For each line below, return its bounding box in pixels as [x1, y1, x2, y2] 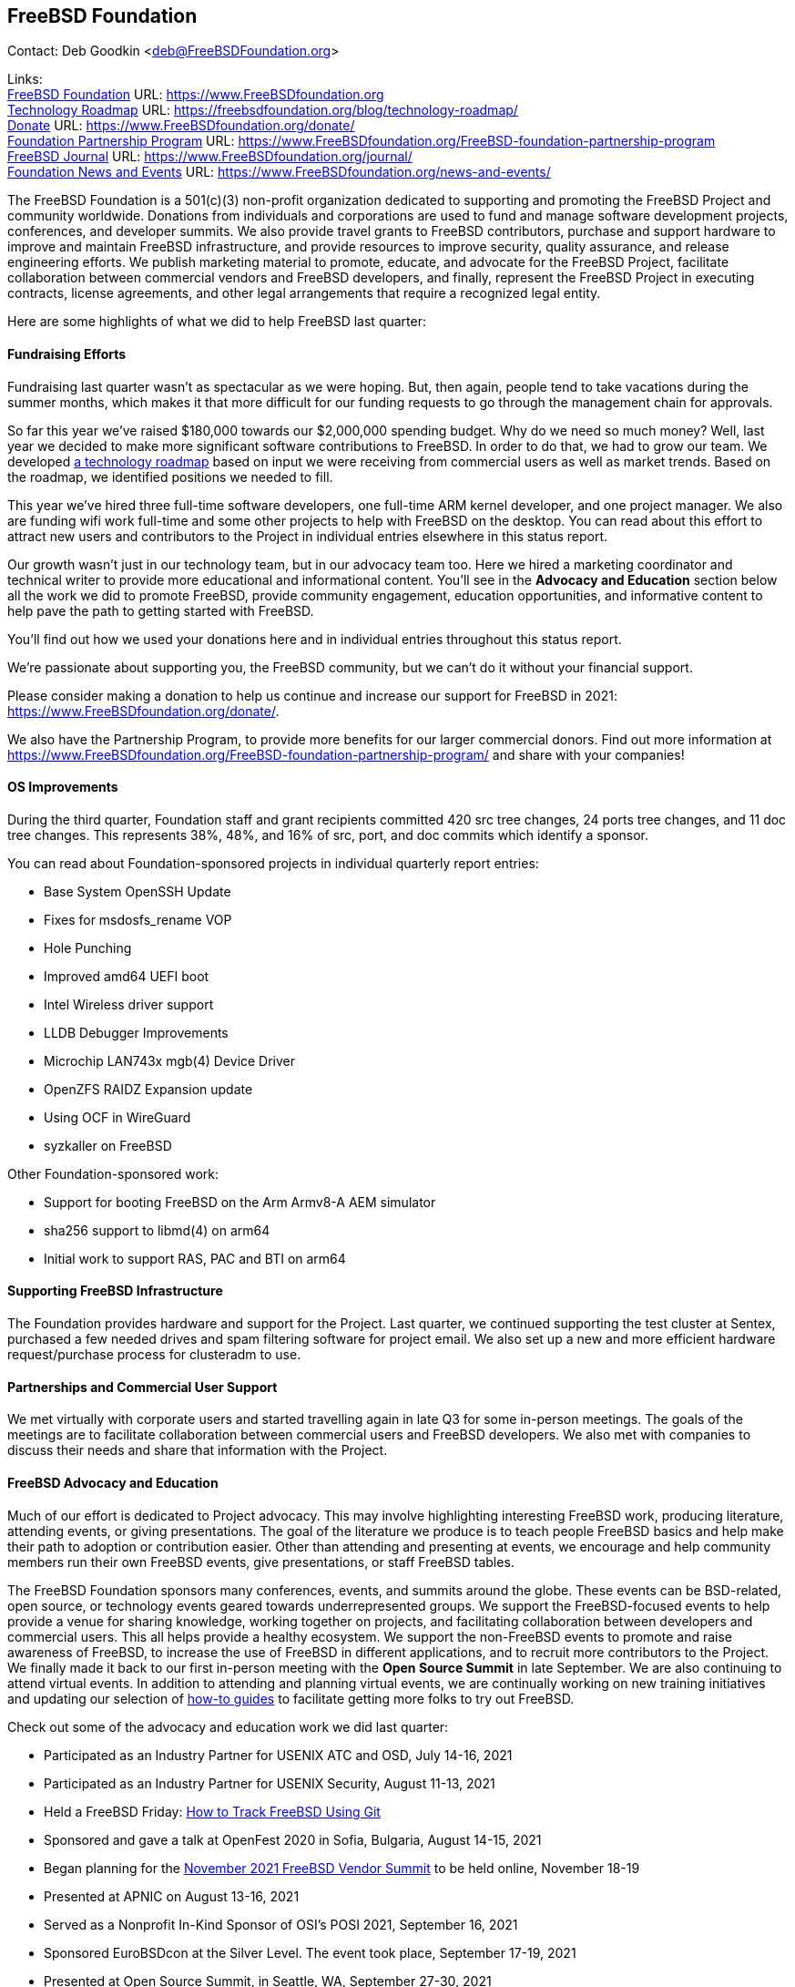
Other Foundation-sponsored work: [7, 1165, 219, 1182]
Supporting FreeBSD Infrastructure [7, 1283, 223, 1299]
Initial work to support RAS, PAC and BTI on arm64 [44, 1250, 346, 1266]
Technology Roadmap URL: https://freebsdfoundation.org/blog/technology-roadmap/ [7, 102, 518, 118]
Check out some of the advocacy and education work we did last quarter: [7, 1718, 449, 1735]
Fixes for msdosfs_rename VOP [44, 911, 232, 927]
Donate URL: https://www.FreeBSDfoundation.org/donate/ [7, 118, 355, 134]
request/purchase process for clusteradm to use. [7, 1347, 301, 1363]
